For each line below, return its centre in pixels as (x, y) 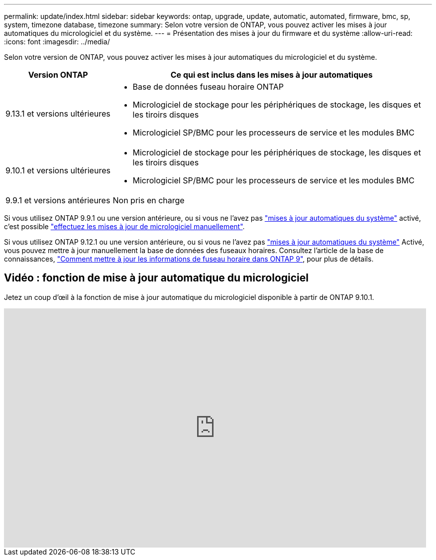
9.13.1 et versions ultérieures (58, 114)
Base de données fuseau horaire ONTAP (208, 87)
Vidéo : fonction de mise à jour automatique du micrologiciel (156, 278)
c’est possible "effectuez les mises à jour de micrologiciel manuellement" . (124, 226)
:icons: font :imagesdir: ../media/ (57, 42)
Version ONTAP (58, 75)
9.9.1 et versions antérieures (58, 200)
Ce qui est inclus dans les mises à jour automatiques (272, 75)
